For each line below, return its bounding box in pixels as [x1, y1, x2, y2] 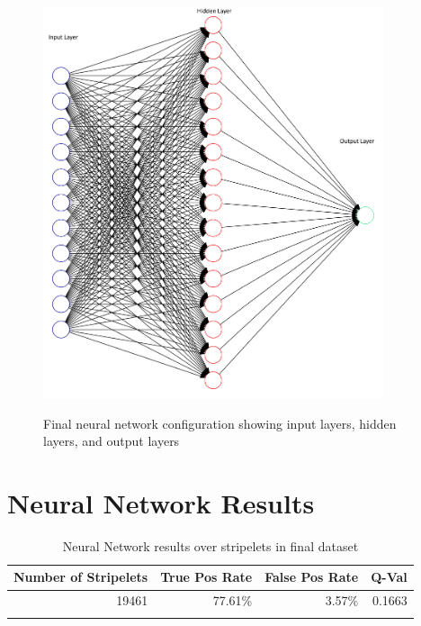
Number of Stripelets [13, 567, 148, 586]
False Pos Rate [264, 567, 359, 586]
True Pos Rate [160, 567, 253, 586]
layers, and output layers [43, 431, 180, 450]
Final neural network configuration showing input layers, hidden [43, 413, 397, 432]
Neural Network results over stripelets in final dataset [62, 536, 359, 555]
